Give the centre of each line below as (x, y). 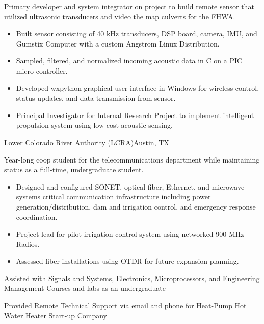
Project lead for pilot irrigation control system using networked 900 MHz (130, 234)
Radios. (28, 244)
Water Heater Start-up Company (56, 315)
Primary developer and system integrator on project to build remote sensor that (129, 6)
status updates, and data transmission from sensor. (96, 98)
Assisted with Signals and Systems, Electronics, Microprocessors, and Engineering (132, 278)
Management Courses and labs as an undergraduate (85, 288)
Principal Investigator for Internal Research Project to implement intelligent (135, 115)
